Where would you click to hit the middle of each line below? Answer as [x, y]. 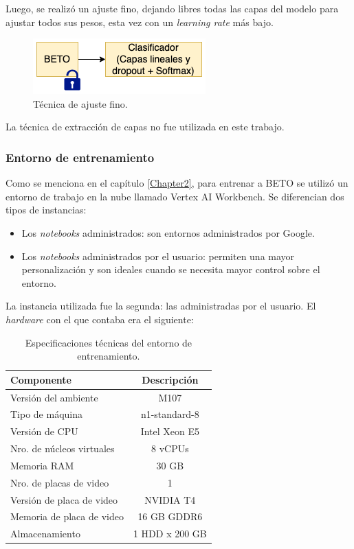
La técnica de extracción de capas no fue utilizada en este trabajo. [145, 127]
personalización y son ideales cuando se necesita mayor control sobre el [171, 269]
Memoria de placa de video [67, 516]
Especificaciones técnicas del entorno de [109, 342]
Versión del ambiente [54, 397]
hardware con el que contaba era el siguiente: [100, 319]
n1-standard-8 [170, 414]
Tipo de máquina [47, 414]
